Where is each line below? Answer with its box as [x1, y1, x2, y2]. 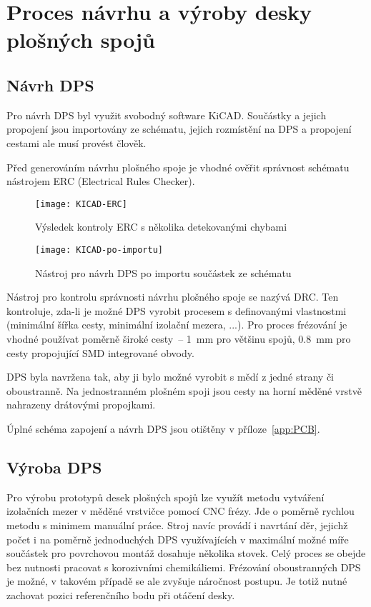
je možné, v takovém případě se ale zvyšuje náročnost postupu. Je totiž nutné [6, 573, 347, 588]
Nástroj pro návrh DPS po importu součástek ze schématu [35, 265, 292, 280]
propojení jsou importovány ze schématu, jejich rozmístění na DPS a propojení [6, 121, 352, 136]
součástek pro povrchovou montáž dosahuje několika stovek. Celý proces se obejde [6, 546, 366, 561]
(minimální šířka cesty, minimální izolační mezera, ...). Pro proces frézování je [6, 317, 347, 332]
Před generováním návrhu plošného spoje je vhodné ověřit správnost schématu [6, 159, 350, 174]
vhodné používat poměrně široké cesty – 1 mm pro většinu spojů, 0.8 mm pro [6, 331, 351, 346]
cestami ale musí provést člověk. [6, 135, 147, 150]
